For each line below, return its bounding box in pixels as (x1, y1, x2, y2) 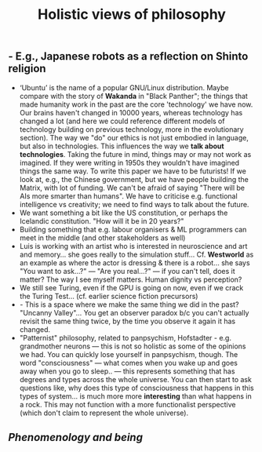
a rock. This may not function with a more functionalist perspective (19, 399, 236, 409)
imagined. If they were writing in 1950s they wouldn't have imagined (19, 158, 240, 167)
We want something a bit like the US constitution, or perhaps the (19, 208, 228, 217)
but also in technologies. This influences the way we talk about (19, 141, 225, 151)
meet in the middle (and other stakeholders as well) (19, 233, 186, 242)
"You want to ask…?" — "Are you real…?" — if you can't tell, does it (19, 266, 235, 275)
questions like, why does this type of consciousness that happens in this (19, 383, 254, 392)
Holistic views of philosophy (38, 5, 226, 24)
